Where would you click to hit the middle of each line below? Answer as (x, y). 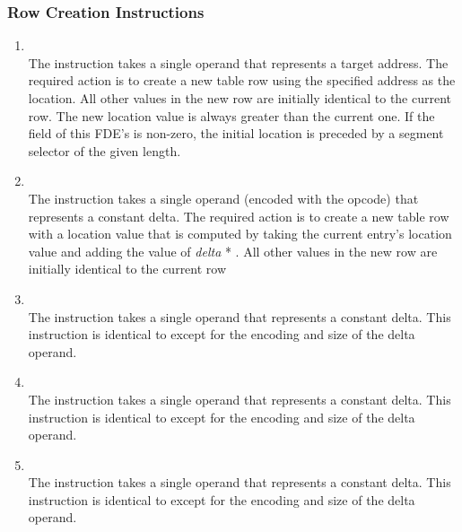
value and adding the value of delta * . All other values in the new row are (233, 251)
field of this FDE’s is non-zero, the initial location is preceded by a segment (236, 133)
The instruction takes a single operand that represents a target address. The (238, 62)
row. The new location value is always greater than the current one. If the (231, 115)
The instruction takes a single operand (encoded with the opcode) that (223, 198)
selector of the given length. (105, 150)
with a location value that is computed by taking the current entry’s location (240, 234)
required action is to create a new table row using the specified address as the (242, 80)
